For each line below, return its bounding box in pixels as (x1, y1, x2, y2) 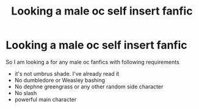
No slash (14, 89, 37, 96)
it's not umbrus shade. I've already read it (14, 70, 120, 77)
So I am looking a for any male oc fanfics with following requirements (5, 58, 179, 65)
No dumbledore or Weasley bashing (14, 76, 105, 84)
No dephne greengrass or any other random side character (14, 83, 164, 90)
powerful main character (14, 96, 77, 103)
